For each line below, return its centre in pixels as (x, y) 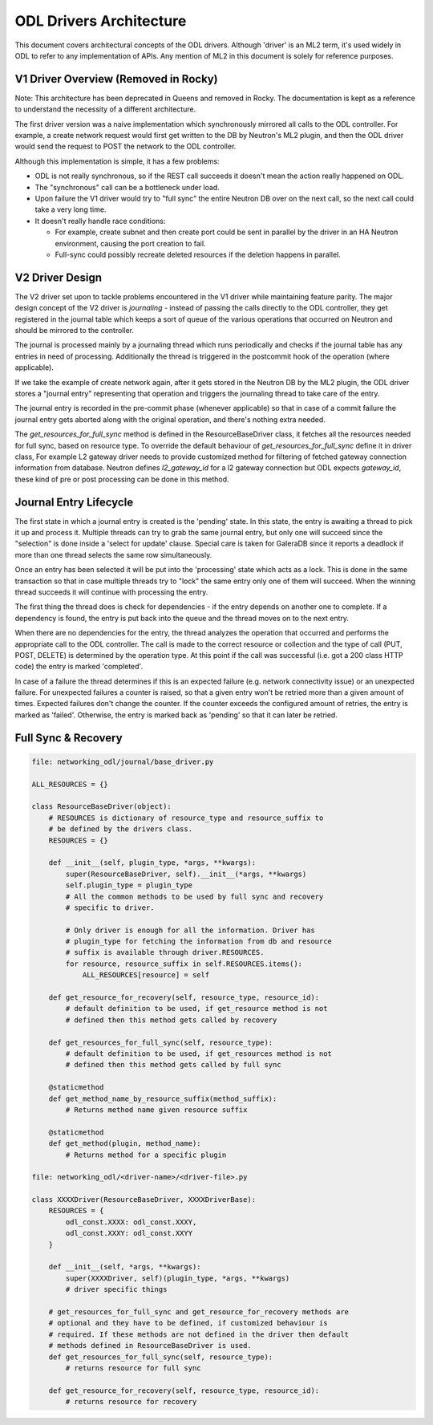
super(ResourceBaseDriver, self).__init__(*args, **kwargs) (186, 874)
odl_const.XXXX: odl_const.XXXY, (131, 1222)
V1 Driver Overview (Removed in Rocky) (116, 79)
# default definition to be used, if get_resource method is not (196, 1009)
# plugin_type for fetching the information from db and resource (199, 942)
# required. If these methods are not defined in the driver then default (198, 1334)
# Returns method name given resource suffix (156, 1110)
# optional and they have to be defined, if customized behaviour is (188, 1323)
